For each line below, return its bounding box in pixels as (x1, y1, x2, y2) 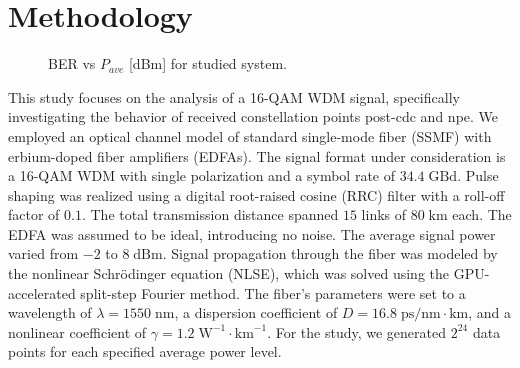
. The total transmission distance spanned (81, 204, 339, 225)
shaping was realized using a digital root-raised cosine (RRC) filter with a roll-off (8, 184, 505, 205)
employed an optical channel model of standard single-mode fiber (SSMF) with (8, 125, 492, 146)
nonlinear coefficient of (8, 321, 147, 342)
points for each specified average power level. (8, 341, 282, 362)
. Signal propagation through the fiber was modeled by (162, 243, 498, 264)
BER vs (48, 53, 96, 74)
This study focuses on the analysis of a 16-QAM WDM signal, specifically (8, 86, 460, 107)
